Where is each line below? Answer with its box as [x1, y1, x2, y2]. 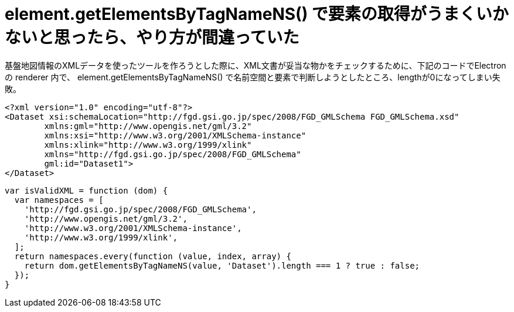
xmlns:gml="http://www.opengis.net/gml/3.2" [44, 121, 252, 131]
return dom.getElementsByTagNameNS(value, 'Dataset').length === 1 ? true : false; [24, 260, 420, 270]
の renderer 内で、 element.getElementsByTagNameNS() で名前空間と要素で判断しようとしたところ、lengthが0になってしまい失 [5, 72, 501, 82]
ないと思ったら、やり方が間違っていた [5, 28, 299, 48]
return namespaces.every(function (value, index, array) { [14, 251, 291, 261]
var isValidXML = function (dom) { [5, 185, 168, 195]
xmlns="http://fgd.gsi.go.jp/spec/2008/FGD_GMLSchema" [44, 149, 301, 159]
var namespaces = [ [14, 195, 104, 205]
